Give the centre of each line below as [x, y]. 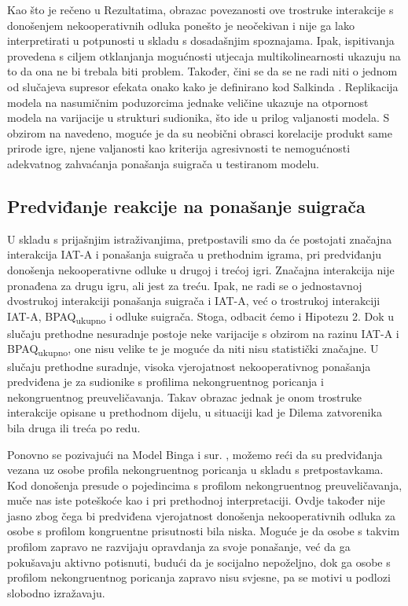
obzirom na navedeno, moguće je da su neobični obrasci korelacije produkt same [200, 132]
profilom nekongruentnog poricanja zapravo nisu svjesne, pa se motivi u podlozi [199, 577]
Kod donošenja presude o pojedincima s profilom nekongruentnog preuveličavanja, [205, 485]
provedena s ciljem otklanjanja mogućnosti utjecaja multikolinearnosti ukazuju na [204, 55]
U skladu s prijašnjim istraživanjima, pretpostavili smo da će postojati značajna [200, 239]
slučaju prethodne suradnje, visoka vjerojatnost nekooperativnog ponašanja [189, 366]
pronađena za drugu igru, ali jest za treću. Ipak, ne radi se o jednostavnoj [185, 285]
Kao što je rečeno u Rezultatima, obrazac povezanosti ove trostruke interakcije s [200, 9]
